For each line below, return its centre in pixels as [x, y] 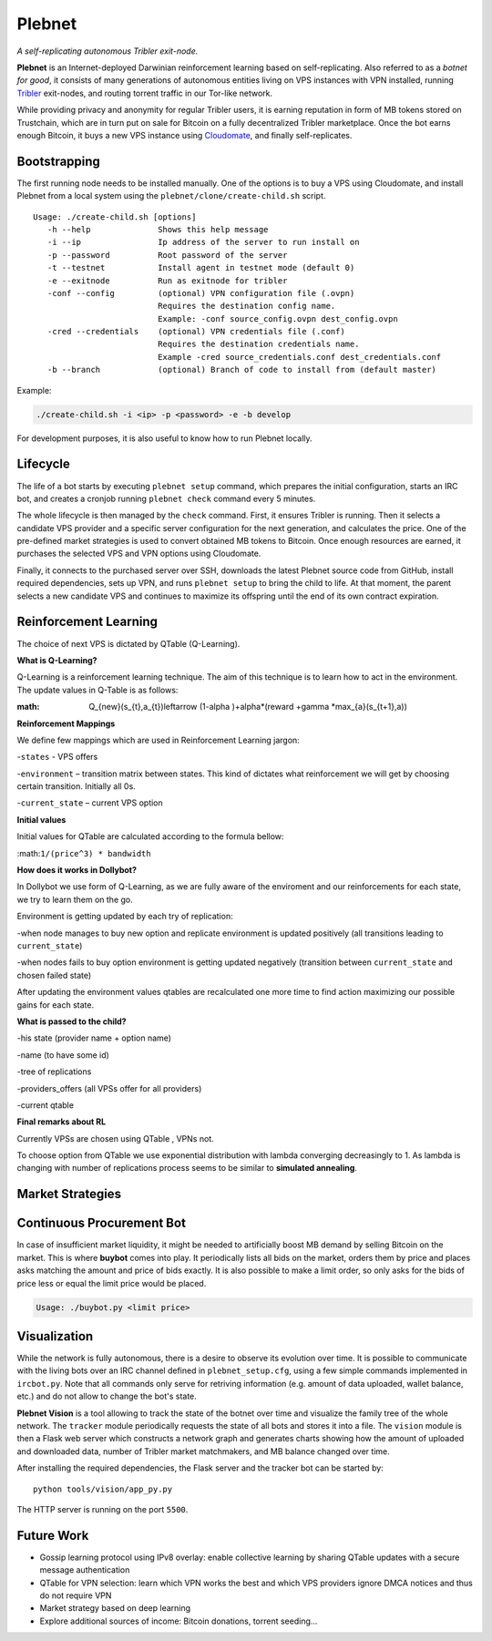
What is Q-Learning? [57, 660]
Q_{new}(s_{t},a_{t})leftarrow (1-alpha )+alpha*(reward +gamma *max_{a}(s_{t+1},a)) [248, 707]
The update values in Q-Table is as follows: [97, 690]
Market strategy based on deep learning [115, 1608]
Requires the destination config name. [247, 306]
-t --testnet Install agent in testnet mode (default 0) [201, 268]
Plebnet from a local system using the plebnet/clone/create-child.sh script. [171, 196]
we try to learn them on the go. [75, 899]
